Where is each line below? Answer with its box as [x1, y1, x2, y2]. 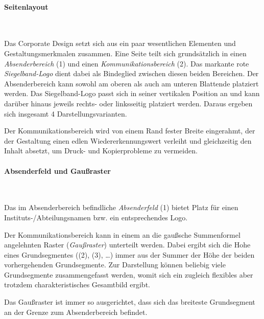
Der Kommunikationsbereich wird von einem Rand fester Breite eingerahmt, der [4, 125, 255, 136]
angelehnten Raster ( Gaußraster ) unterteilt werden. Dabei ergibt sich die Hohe [4, 239, 251, 250]
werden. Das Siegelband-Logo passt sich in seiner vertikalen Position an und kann [4, 88, 260, 99]
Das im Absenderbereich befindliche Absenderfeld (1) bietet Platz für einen [4, 202, 238, 213]
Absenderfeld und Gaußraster [4, 165, 111, 176]
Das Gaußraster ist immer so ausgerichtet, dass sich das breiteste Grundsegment [4, 297, 255, 307]
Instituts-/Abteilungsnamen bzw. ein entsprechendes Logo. [4, 212, 188, 222]
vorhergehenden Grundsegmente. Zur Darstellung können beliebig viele [4, 259, 226, 270]
